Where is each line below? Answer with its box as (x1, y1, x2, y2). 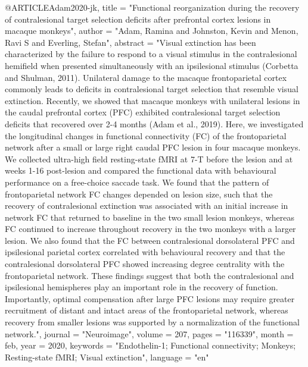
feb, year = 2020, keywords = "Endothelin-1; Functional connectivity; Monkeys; (5, 339, 296, 352)
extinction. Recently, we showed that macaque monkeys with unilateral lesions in (5, 94, 300, 106)
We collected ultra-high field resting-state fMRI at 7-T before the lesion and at (5, 152, 293, 165)
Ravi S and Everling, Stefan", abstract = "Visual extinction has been (5, 36, 256, 48)
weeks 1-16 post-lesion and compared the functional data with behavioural (5, 164, 276, 177)
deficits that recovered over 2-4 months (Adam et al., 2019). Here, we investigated (5, 117, 304, 130)
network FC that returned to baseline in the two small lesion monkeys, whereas (5, 211, 295, 223)
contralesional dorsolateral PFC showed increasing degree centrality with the (5, 258, 285, 270)
